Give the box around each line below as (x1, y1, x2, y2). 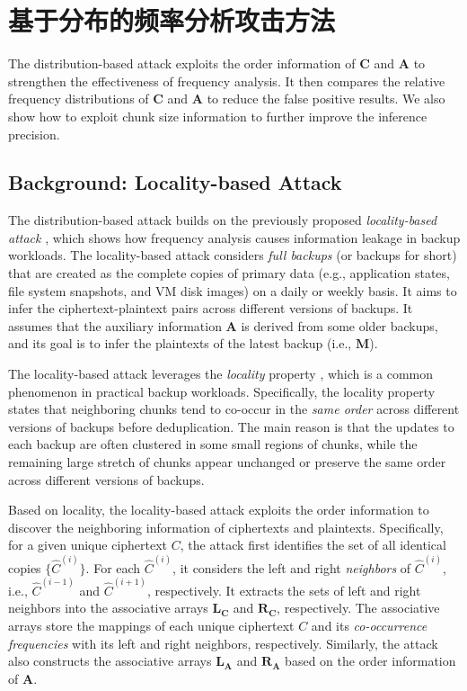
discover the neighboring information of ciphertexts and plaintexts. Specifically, (8, 517, 444, 536)
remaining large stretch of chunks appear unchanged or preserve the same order (8, 453, 446, 471)
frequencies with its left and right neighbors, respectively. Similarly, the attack (8, 633, 438, 652)
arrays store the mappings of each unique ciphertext (8, 616, 295, 635)
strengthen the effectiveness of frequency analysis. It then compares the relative (8, 71, 445, 90)
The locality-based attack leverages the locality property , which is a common (8, 364, 434, 383)
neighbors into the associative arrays (8, 598, 208, 617)
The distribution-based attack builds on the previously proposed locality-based (8, 211, 437, 229)
